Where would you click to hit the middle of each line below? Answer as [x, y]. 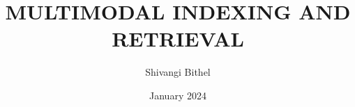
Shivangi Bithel [178, 72]
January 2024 [178, 95]
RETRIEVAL [178, 39]
